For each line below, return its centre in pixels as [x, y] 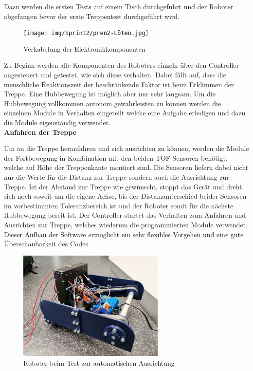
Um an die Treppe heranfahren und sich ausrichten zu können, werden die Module [126, 148]
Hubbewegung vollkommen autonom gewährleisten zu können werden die [113, 103]
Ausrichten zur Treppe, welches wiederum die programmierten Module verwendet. [126, 224]
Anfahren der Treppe [40, 132]
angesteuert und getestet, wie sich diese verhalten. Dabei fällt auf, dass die [115, 75]
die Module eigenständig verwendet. [57, 122]
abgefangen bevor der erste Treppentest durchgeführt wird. [92, 16]
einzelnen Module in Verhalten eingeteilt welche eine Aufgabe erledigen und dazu [125, 113]
